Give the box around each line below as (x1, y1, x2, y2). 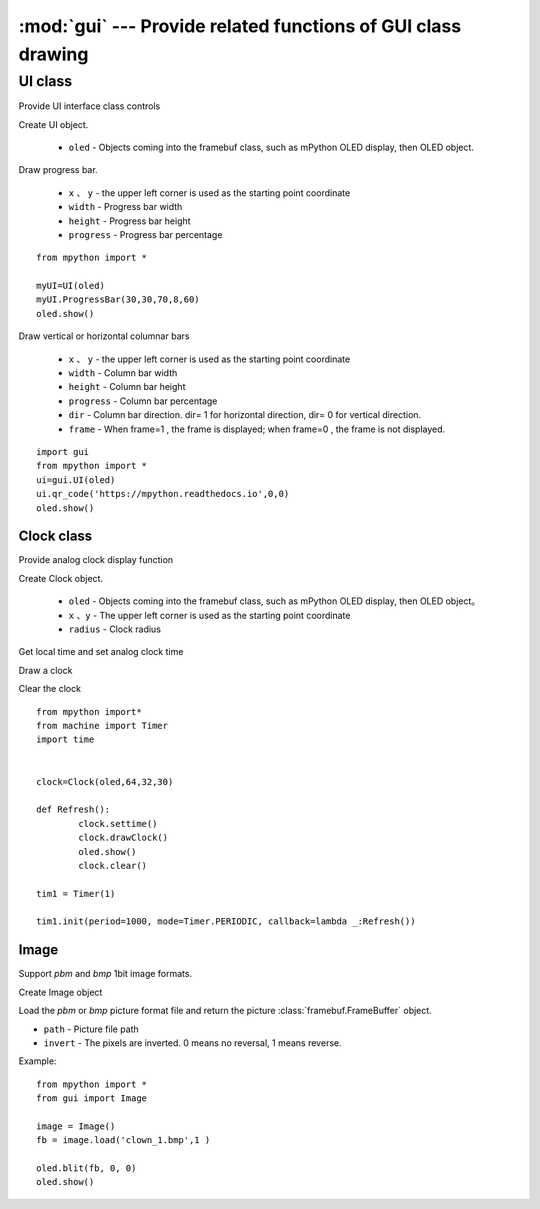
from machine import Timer (36, 720, 169, 731)
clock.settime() (78, 818, 158, 829)
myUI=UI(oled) (36, 280, 105, 292)
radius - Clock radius (68, 623, 162, 635)
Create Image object (18, 986, 103, 998)
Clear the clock (18, 683, 82, 695)
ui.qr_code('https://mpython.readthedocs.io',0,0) (36, 488, 290, 500)
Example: (18, 1055, 57, 1067)
